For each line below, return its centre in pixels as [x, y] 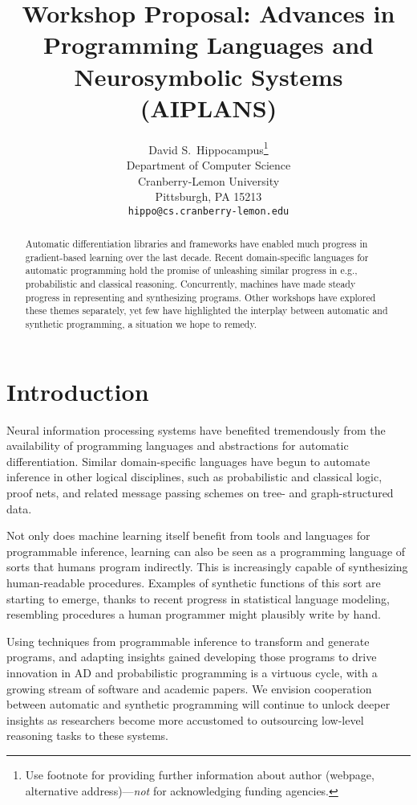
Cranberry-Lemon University [208, 180]
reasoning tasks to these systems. [87, 736]
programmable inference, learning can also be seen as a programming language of [206, 551]
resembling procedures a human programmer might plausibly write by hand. [194, 614]
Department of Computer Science [208, 164]
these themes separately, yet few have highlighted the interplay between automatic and [206, 311]
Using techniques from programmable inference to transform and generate [188, 641]
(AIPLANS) [208, 107]
